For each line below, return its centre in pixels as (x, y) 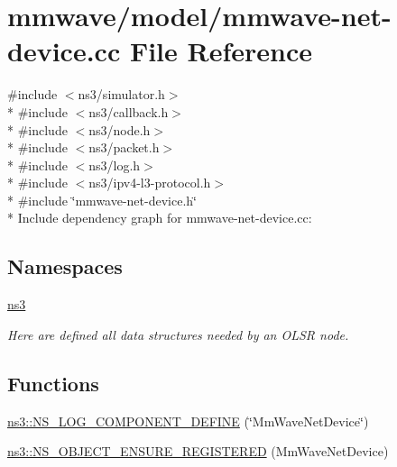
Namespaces (65, 266)
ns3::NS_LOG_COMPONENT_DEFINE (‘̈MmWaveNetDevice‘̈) (188, 421)
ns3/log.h (115, 165)
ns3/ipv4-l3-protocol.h (150, 183)
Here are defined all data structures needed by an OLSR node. (178, 334)
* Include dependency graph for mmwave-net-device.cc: (160, 218)
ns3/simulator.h (121, 94)
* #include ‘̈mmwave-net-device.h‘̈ (102, 200)
